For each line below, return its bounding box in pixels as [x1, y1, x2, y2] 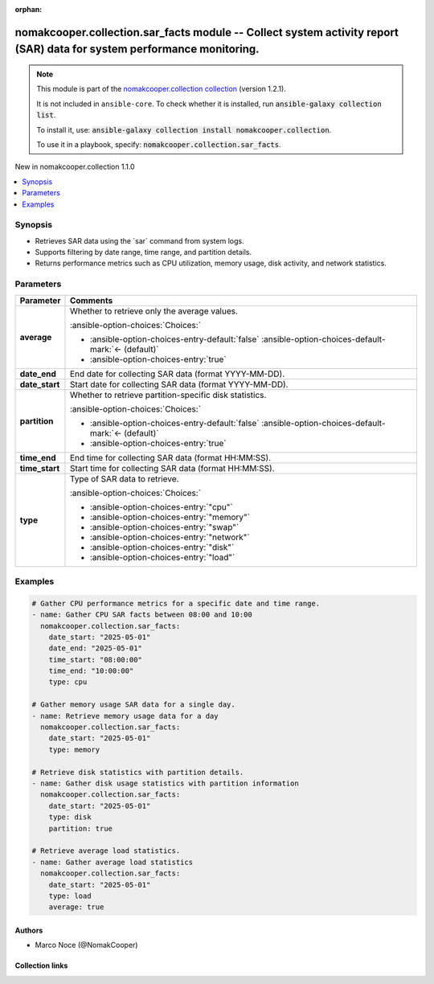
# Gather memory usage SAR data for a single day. [31, 700, 236, 709]
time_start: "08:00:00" [48, 655, 142, 664]
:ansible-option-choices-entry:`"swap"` [89, 521, 240, 532]
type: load [48, 891, 92, 900]
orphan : [14, 5, 43, 14]
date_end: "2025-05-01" [48, 644, 142, 653]
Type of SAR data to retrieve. [69, 473, 179, 484]
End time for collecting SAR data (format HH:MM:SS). [69, 452, 272, 463]
